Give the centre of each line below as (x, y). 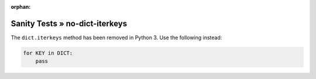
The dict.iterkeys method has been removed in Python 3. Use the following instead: (116, 37)
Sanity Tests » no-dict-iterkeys (69, 23)
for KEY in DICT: (48, 53)
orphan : (21, 7)
